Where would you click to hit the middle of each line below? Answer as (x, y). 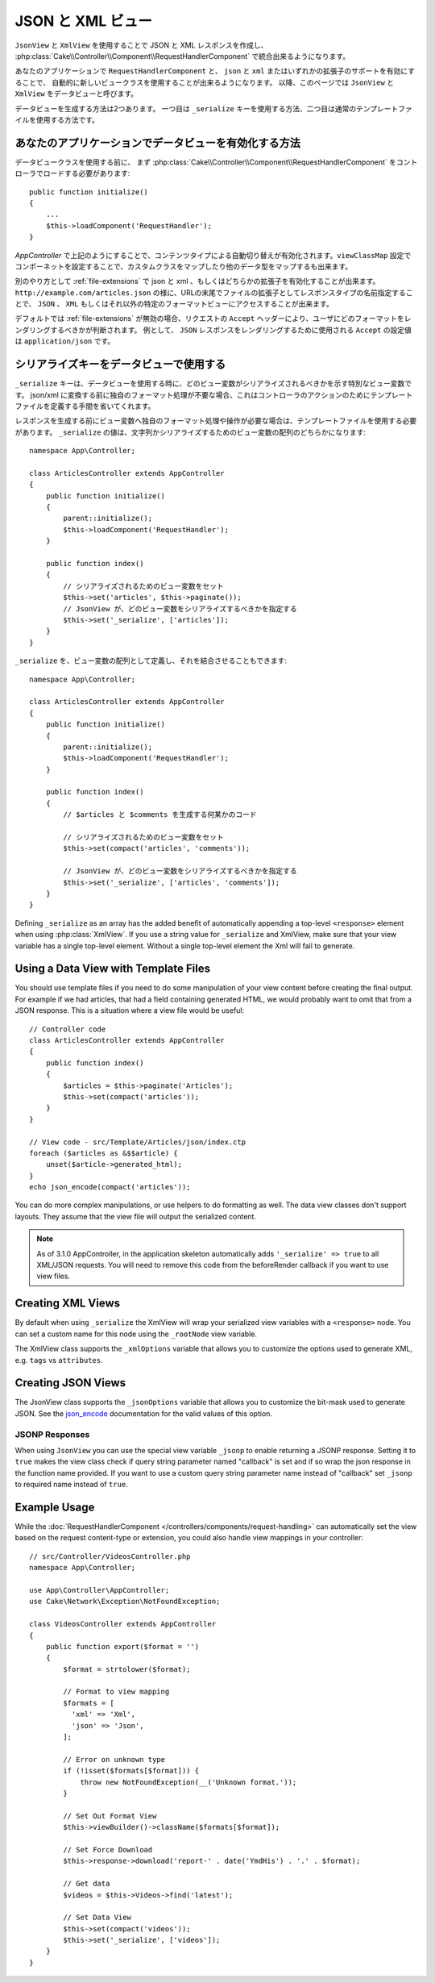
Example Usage (55, 1507)
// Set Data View (97, 1918)
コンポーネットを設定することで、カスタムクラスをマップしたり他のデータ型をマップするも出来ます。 (184, 266)
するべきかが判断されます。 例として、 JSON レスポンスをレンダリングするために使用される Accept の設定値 (231, 330)
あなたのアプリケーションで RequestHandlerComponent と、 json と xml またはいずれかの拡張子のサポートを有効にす (215, 71)
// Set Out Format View (110, 1816)
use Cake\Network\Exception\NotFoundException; (125, 1602)
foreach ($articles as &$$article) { (104, 1153)
